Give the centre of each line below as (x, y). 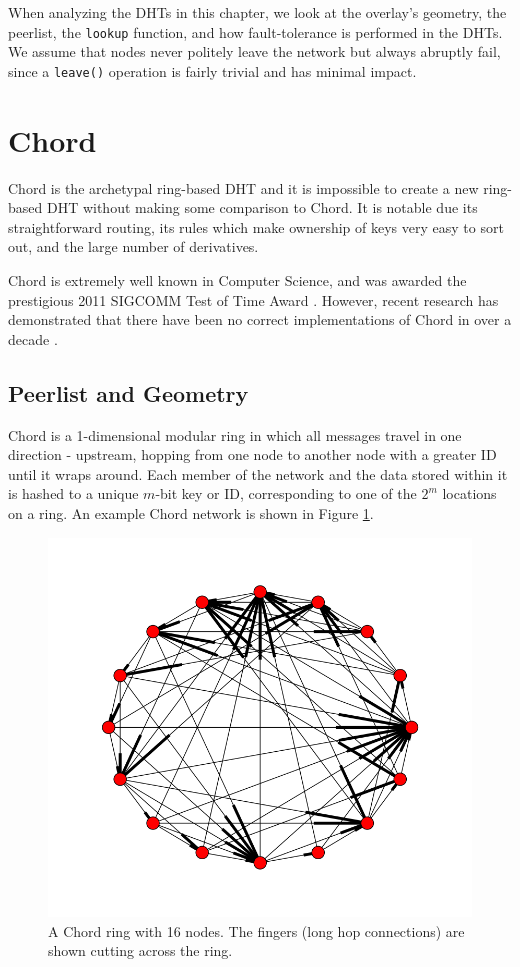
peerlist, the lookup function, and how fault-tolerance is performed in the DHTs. (255, 31)
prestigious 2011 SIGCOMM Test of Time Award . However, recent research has (253, 299)
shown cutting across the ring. (140, 950)
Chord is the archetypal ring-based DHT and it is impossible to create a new (243, 187)
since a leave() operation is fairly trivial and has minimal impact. (212, 70)
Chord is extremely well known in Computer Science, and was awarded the (237, 280)
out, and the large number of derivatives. (133, 246)
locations (469, 493)
